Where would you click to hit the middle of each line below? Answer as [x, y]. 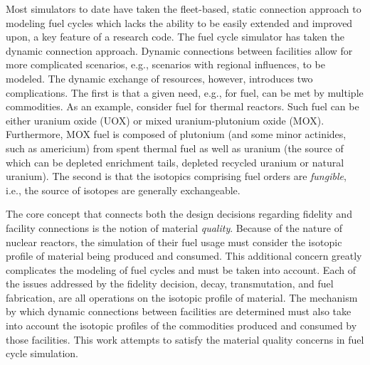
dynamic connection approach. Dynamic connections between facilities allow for [179, 50]
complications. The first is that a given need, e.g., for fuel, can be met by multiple [185, 92]
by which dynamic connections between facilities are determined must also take [179, 311]
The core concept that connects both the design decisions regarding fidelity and [179, 214]
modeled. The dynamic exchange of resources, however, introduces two [159, 78]
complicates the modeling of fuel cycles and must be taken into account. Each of [181, 269]
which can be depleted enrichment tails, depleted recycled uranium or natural [175, 162]
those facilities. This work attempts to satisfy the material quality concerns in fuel [185, 339]
